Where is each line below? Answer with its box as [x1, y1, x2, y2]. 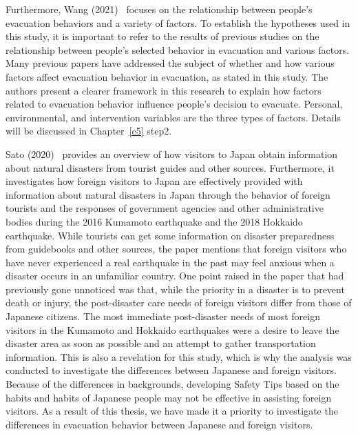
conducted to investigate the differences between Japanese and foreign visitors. [6, 363, 337, 377]
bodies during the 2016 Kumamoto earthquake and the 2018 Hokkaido [6, 214, 303, 228]
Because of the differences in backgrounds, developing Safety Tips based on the [6, 377, 339, 391]
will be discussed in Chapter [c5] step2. [6, 123, 172, 138]
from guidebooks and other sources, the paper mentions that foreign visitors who [6, 241, 347, 256]
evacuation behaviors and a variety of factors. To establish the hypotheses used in [6, 15, 350, 30]
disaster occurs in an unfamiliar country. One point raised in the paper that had [6, 268, 344, 283]
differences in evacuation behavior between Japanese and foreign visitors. [6, 417, 313, 431]
